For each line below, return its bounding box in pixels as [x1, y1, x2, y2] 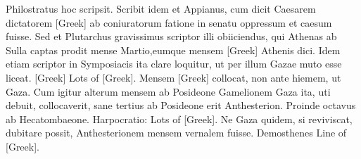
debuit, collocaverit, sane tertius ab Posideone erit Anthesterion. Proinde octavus [6, 98, 356, 113]
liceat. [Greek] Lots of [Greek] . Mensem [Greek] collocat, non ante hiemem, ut [6, 70, 341, 84]
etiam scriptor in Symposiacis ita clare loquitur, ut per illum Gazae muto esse [6, 56, 342, 71]
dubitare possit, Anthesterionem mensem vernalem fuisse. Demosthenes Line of [6, 125, 347, 140]
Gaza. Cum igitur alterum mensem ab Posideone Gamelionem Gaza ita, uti [6, 84, 331, 98]
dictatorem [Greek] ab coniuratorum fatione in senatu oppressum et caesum [6, 15, 332, 30]
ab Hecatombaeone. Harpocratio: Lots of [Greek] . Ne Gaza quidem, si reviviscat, [6, 111, 353, 126]
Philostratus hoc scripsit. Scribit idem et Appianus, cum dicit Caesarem [6, 1, 316, 15]
